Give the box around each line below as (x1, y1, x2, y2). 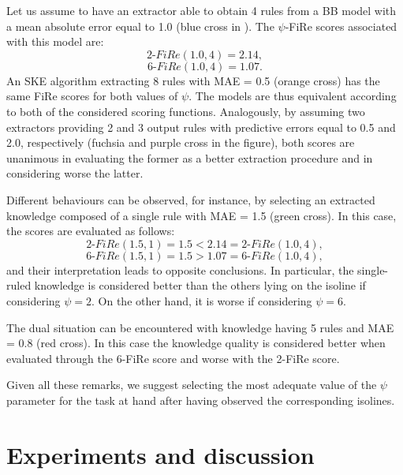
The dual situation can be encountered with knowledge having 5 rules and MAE (6, 319, 394, 335)
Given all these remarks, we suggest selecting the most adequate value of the (6, 376, 377, 393)
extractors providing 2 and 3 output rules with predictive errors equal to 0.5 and (6, 118, 396, 135)
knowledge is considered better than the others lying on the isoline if (34, 277, 366, 294)
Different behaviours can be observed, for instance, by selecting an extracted (6, 191, 375, 208)
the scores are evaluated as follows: (6, 223, 175, 239)
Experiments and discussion (6, 438, 315, 470)
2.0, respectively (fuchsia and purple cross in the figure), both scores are (6, 134, 355, 151)
